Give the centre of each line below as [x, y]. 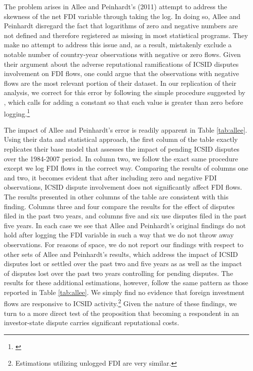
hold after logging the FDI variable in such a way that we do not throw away [119, 235]
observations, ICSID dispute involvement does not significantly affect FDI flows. [123, 187]
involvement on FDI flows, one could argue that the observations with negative [122, 73]
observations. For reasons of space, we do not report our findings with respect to [124, 244]
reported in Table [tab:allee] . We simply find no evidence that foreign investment [124, 292]
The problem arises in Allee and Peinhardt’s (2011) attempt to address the [116, 6]
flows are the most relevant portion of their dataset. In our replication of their [120, 83]
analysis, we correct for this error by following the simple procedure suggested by [125, 92]
